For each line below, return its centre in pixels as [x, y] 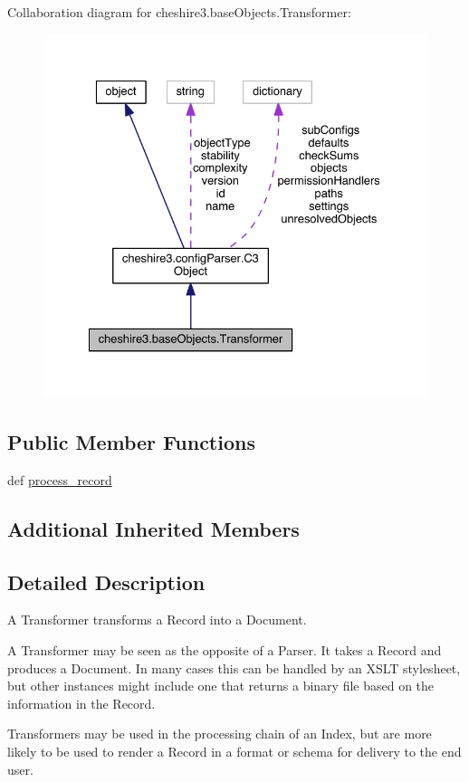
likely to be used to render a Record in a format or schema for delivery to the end [234, 752]
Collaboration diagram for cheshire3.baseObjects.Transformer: [179, 12]
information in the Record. [81, 703]
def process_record [60, 479]
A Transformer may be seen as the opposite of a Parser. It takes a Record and [225, 650]
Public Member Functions [131, 442]
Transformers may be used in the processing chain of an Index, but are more [220, 734]
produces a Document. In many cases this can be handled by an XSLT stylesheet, [234, 668]
